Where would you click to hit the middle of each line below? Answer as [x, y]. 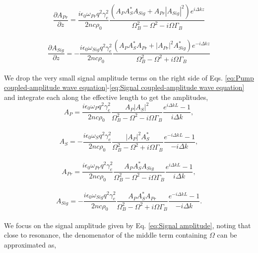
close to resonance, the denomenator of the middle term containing [106, 235]
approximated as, [30, 245]
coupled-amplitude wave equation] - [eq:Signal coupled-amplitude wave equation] [124, 87]
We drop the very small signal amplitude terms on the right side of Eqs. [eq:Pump [129, 77]
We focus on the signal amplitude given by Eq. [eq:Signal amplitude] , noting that [128, 225]
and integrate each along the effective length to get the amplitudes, [106, 97]
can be [227, 235]
